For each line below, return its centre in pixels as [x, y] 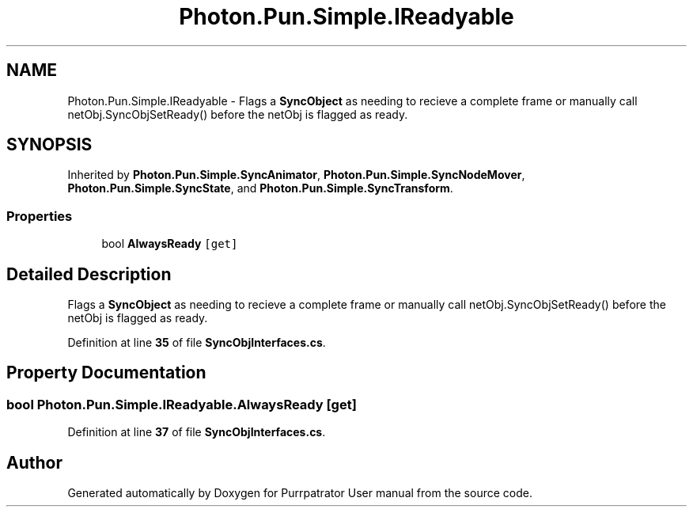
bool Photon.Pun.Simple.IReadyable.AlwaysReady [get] [182, 404]
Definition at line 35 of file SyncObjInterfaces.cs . [197, 343]
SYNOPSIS [49, 145]
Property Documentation [106, 373]
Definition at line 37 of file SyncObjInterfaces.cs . [197, 432]
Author [34, 462]
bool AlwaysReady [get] [170, 244]
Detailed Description [89, 274]
